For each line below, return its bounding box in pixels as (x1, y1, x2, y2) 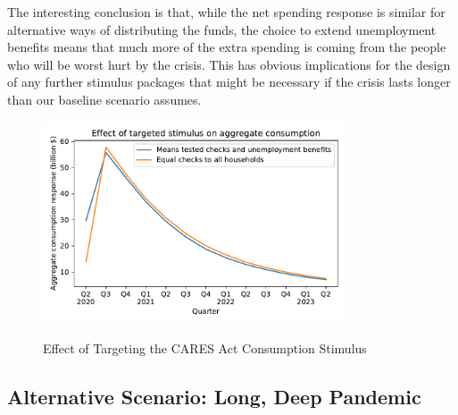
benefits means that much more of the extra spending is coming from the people (7, 38, 446, 56)
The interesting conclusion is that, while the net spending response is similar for (7, 3, 446, 21)
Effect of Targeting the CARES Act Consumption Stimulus (43, 339, 367, 358)
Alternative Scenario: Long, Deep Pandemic (7, 383, 421, 411)
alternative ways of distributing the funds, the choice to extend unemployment (7, 20, 437, 38)
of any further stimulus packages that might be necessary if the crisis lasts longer (7, 72, 451, 91)
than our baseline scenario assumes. (7, 89, 202, 108)
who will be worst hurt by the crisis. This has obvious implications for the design (7, 55, 451, 73)
